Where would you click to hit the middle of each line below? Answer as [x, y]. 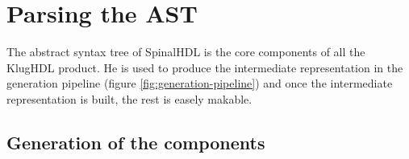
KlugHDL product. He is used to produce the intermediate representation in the [205, 67]
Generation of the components [136, 142]
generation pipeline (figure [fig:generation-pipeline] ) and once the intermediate [200, 83]
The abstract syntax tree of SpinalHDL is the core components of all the [186, 52]
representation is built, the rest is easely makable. [129, 98]
